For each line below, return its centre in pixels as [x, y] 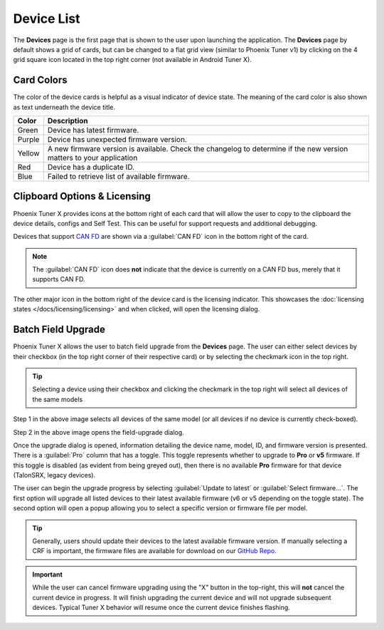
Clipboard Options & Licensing [82, 196]
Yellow [28, 153]
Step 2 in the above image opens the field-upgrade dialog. [98, 432]
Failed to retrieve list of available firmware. [118, 177]
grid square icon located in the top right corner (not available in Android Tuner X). [132, 60]
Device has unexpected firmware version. [117, 140]
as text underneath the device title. [64, 107]
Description [68, 121]
